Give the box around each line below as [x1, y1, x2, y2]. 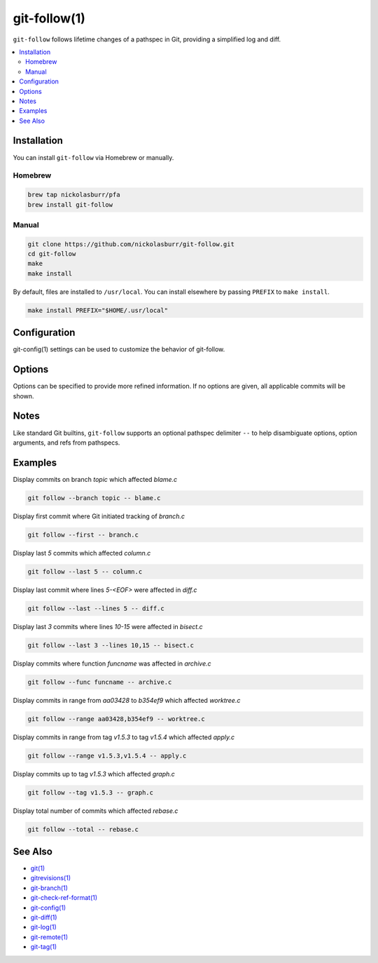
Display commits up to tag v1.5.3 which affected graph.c [13, 769, 175, 778]
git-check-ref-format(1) [30, 894, 98, 902]
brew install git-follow [27, 201, 113, 208]
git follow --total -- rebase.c [27, 825, 139, 833]
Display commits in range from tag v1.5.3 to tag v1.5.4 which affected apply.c [13, 733, 235, 741]
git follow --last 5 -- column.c [27, 567, 143, 575]
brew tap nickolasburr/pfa [27, 191, 120, 199]
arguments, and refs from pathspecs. [13, 438, 120, 447]
